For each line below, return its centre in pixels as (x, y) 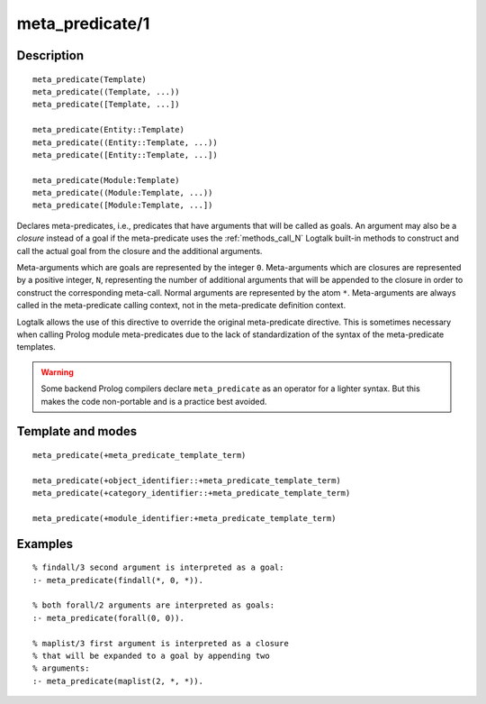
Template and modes (77, 431)
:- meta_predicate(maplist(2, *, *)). (118, 681)
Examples (45, 544)
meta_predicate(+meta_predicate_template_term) (139, 455)
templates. (36, 347)
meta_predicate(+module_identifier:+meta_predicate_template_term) (184, 518)
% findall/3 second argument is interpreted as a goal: (158, 567)
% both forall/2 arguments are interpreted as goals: (153, 605)
